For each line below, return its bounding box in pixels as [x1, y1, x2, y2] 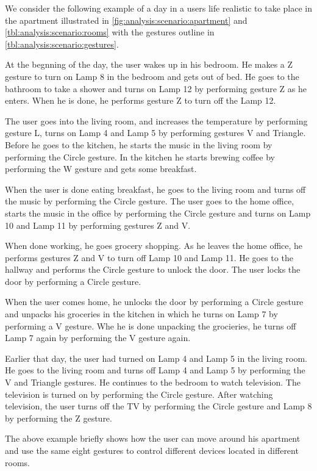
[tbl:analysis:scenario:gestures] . [5, 37, 119, 50]
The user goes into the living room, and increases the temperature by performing [5, 114, 308, 127]
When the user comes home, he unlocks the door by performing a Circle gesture [5, 295, 304, 308]
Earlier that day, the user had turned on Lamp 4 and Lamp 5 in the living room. [5, 351, 307, 364]
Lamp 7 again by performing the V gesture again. [5, 331, 191, 344]
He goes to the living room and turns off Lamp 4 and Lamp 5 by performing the [5, 364, 305, 376]
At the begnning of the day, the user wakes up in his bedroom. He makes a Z [5, 58, 293, 71]
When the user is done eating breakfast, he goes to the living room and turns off [5, 182, 306, 195]
